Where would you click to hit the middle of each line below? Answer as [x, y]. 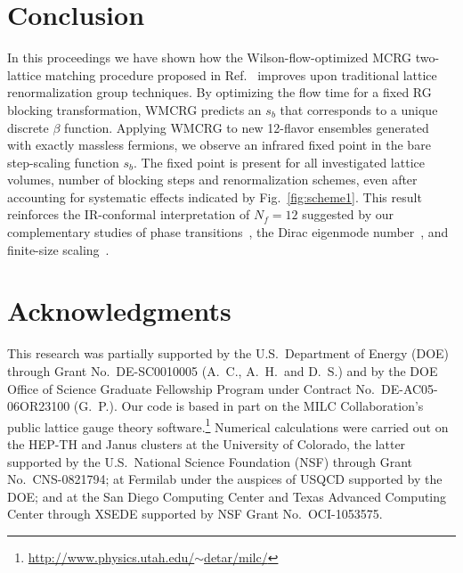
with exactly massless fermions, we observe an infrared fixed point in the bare [219, 145]
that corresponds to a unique [359, 109]
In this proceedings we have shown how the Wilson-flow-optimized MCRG [210, 57]
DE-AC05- [409, 388]
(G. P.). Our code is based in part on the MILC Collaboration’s [248, 406]
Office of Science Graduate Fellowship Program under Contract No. [191, 388]
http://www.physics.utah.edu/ [111, 557]
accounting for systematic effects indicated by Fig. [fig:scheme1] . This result [215, 196]
